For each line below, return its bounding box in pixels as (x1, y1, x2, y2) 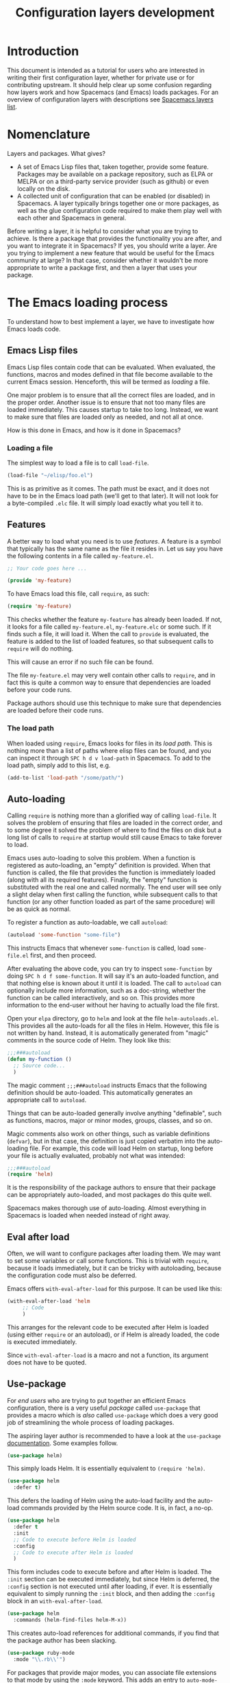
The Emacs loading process (7, 295, 168, 310)
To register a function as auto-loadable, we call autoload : (7, 918, 168, 927)
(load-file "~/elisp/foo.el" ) (7, 472, 94, 478)
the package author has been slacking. (7, 1636, 117, 1645)
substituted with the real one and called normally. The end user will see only (7, 883, 222, 892)
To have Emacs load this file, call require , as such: (7, 590, 149, 598)
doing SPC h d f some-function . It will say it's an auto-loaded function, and (7, 972, 219, 980)
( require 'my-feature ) (7, 603, 72, 610)
